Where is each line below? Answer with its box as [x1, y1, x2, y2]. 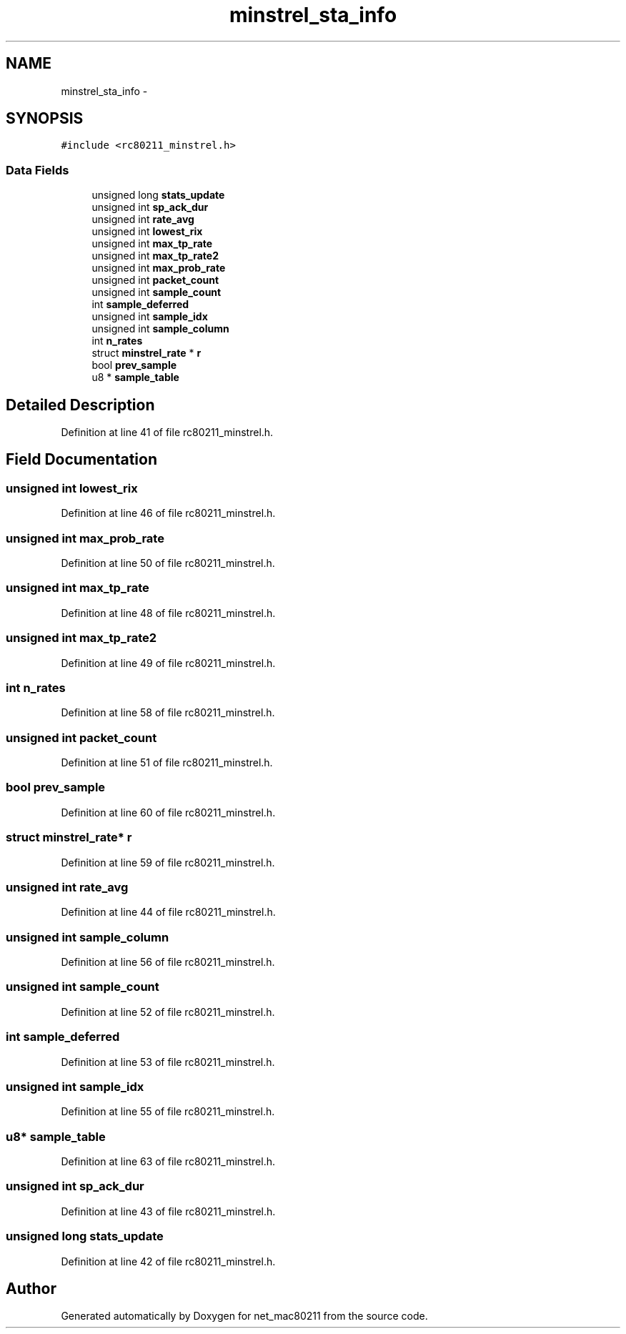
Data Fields [6, 162, 69, 177]
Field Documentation [6, 450, 157, 469]
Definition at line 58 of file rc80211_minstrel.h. [61, 706, 275, 719]
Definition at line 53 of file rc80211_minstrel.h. [61, 1055, 275, 1068]
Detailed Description [6, 395, 155, 414]
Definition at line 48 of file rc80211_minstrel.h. [61, 606, 276, 619]
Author [6, 1279, 56, 1298]
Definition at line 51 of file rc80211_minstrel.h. [61, 756, 273, 769]
